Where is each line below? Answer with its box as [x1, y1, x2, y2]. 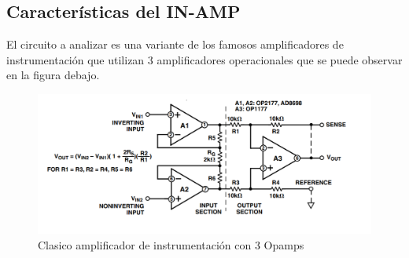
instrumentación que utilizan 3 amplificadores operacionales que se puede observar [6, 51, 403, 67]
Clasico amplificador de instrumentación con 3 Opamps [38, 237, 304, 253]
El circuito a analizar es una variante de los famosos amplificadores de [6, 36, 344, 53]
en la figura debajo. [6, 67, 100, 83]
